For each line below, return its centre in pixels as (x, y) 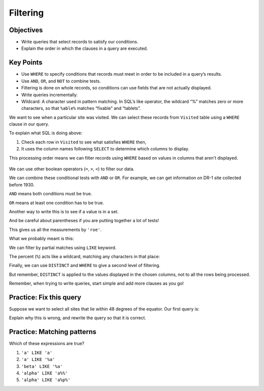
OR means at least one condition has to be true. (56, 203)
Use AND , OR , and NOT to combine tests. (61, 81)
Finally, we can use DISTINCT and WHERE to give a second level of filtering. (85, 266)
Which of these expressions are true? (47, 344)
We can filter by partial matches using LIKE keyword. (63, 247)
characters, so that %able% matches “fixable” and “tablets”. (81, 108)
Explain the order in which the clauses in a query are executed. (85, 48)
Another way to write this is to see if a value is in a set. (64, 212)
